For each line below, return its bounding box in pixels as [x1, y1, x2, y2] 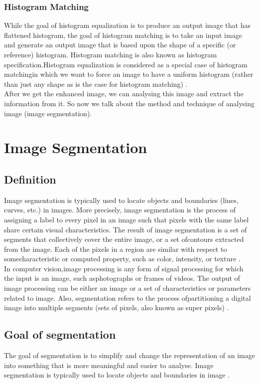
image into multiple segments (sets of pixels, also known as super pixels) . [4, 302, 229, 313]
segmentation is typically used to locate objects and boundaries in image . [4, 370, 230, 380]
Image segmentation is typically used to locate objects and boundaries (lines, [4, 194, 239, 205]
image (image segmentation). [4, 108, 92, 118]
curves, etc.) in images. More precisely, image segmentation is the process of [4, 204, 236, 215]
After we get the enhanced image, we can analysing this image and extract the [4, 88, 244, 99]
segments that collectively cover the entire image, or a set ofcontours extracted [4, 234, 244, 244]
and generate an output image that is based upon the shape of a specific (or [4, 39, 236, 50]
